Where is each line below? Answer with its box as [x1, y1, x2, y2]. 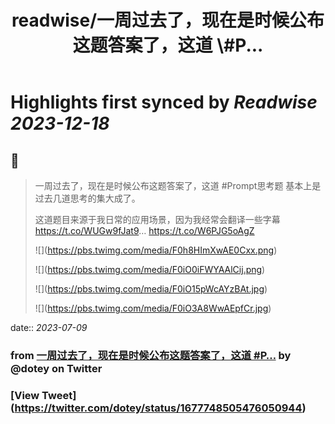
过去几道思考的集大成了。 [34, 192, 141, 204]
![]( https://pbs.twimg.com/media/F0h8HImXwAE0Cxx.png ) [34, 244, 278, 256]
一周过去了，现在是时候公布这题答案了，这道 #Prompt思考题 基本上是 [34, 180, 322, 191]
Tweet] [41, 388, 77, 402]
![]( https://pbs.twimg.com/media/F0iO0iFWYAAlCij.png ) [34, 264, 266, 275]
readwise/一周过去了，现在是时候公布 [11, 9, 325, 32]
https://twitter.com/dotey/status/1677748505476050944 [14, 401, 303, 415]
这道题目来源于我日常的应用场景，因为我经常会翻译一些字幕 [34, 214, 281, 225]
